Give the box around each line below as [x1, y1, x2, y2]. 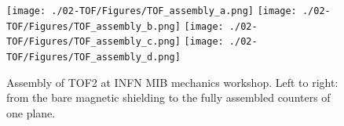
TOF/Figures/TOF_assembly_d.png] [6, 51, 181, 63]
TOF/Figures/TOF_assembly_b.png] [6, 20, 181, 32]
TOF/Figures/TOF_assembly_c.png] [6, 36, 181, 48]
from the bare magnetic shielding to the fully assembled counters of [6, 89, 331, 106]
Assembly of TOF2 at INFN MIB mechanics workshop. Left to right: [6, 74, 339, 90]
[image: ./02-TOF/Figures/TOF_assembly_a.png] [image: [6, 5, 297, 16]
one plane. [6, 104, 56, 121]
